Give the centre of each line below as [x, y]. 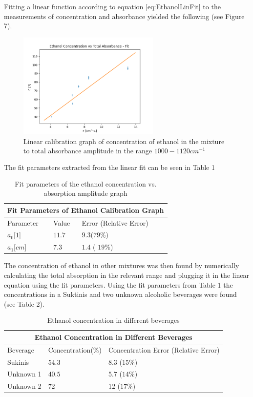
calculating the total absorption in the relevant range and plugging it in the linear [126, 275]
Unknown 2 [24, 386]
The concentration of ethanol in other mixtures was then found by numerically [122, 265]
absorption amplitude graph [85, 193]
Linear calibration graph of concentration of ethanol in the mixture [124, 141]
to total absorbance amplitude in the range [88, 151]
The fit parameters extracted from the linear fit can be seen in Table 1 [109, 167]
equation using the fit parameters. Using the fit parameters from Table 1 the [118, 284]
